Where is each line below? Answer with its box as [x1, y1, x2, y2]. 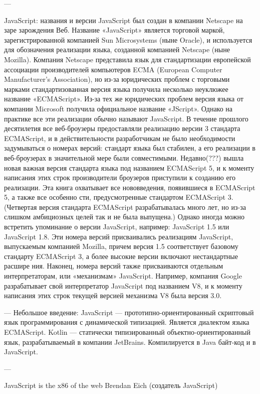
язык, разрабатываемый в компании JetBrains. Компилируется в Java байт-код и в [4, 336, 256, 347]
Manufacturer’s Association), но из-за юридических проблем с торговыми [4, 74, 230, 84]
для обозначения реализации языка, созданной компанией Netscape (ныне [4, 44, 230, 55]
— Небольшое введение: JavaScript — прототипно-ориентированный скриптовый [4, 307, 254, 317]
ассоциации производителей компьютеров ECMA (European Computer [4, 64, 222, 74]
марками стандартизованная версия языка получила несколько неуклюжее [4, 83, 228, 94]
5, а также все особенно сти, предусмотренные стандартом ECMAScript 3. [4, 192, 233, 202]
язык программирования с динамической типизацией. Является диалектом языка [4, 317, 249, 327]
